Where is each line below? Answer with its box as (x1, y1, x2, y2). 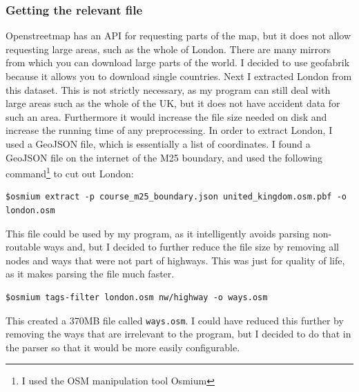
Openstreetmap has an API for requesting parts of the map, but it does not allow (6, 28, 351, 43)
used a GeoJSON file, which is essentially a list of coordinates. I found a (6, 136, 311, 150)
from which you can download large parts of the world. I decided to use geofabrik (6, 55, 350, 70)
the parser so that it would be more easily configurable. (6, 340, 240, 354)
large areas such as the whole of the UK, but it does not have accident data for (6, 96, 340, 110)
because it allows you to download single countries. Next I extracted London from (6, 69, 352, 83)
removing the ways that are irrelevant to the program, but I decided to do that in (6, 326, 351, 341)
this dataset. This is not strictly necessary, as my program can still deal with (6, 82, 331, 97)
